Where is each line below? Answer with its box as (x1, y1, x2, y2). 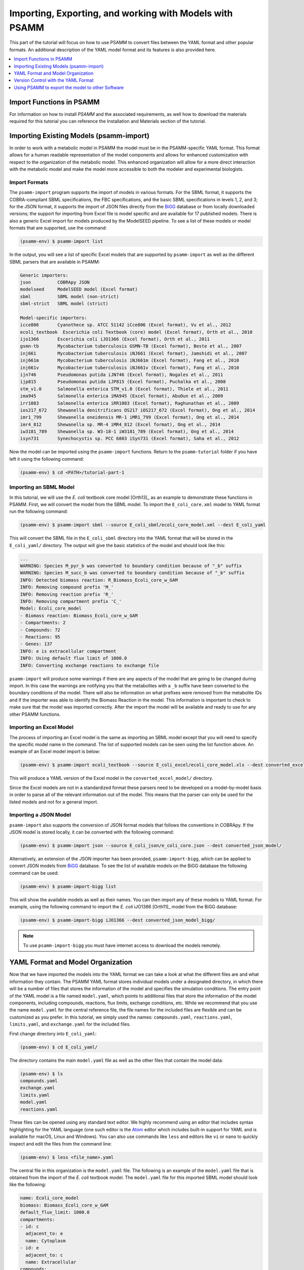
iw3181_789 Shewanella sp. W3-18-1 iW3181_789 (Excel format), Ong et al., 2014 (20, 429, 234, 434)
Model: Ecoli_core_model (20, 606, 82, 612)
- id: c (20, 1223, 39, 1229)
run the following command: (9, 509, 68, 515)
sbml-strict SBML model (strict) (20, 301, 108, 307)
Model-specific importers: (20, 315, 87, 321)
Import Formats (9, 178, 49, 185)
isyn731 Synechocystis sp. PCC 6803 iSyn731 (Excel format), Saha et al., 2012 (20, 436, 239, 441)
